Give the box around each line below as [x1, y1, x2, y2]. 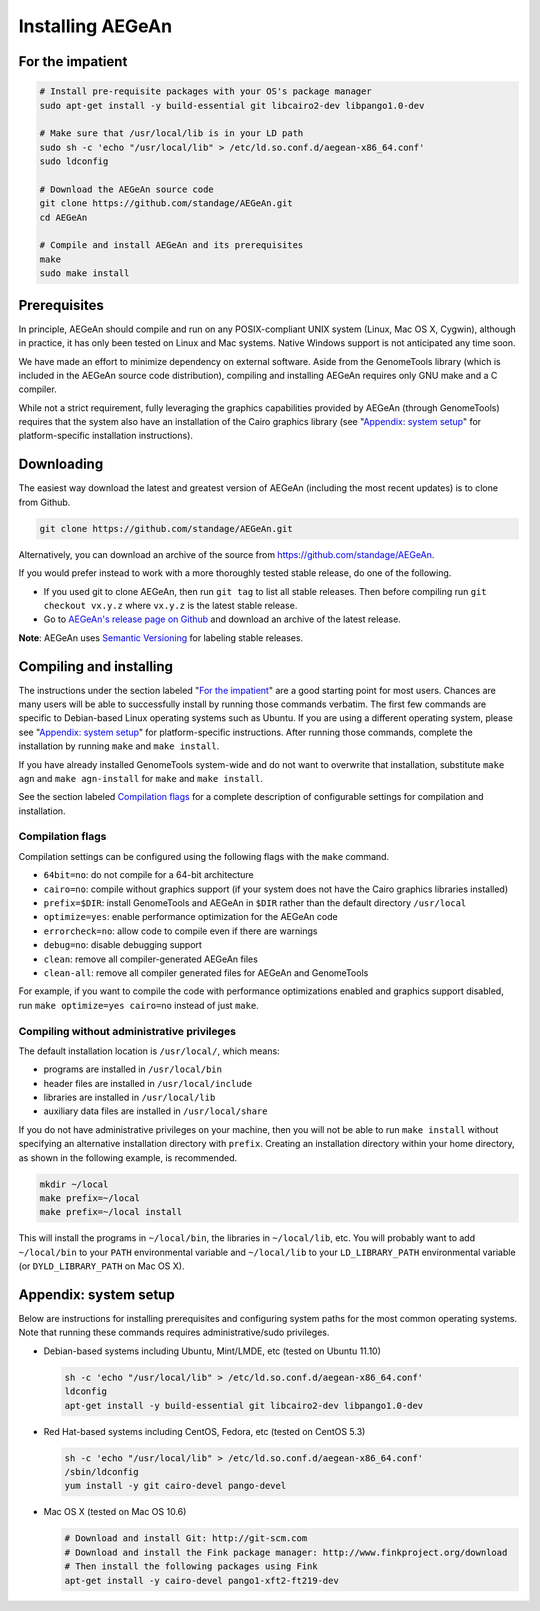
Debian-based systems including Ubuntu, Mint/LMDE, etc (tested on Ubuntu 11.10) [43, 1345, 382, 1357]
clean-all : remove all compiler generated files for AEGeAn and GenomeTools [43, 966, 369, 979]
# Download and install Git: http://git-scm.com [64, 1533, 308, 1544]
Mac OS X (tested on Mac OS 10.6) [43, 1506, 187, 1518]
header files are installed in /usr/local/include [43, 1077, 253, 1089]
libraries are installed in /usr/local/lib [43, 1091, 216, 1104]
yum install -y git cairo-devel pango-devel [64, 1480, 287, 1492]
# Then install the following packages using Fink [64, 1561, 319, 1572]
